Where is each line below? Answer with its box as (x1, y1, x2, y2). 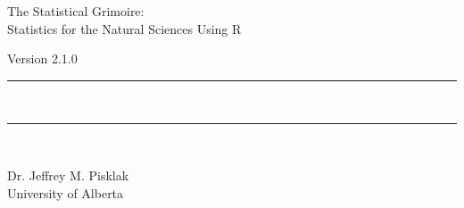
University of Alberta (7, 183, 124, 202)
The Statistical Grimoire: (7, 2, 145, 20)
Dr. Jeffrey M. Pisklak (7, 165, 129, 184)
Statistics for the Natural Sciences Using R (7, 19, 242, 37)
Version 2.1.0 (7, 49, 78, 68)
